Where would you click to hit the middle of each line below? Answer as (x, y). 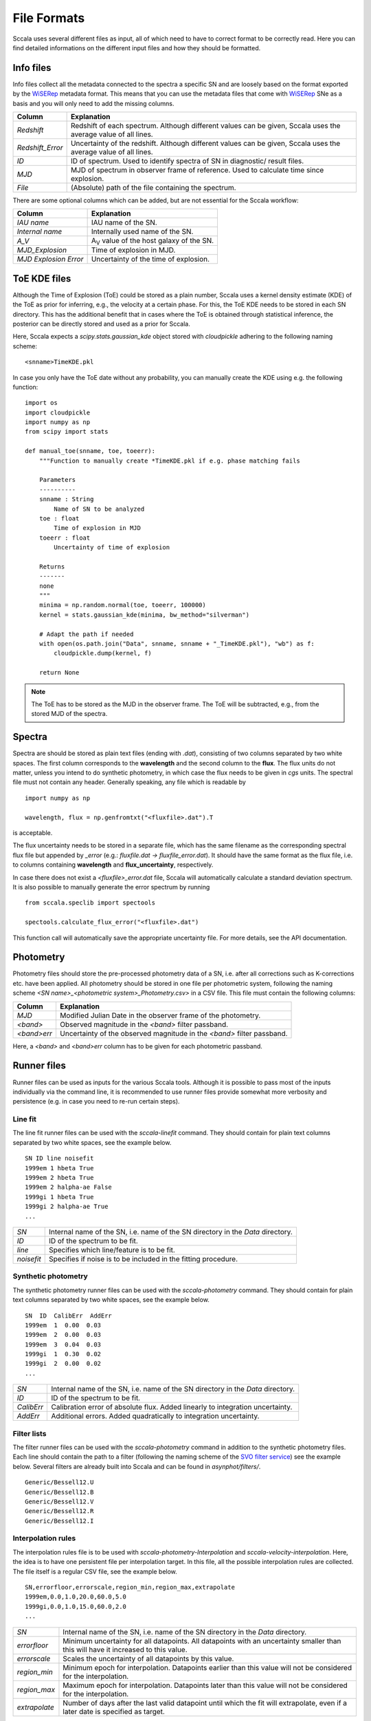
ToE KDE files (42, 278)
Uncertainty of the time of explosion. (150, 260)
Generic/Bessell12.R (59, 1511)
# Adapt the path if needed (86, 634)
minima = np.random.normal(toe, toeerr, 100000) (122, 605)
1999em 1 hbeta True (59, 1168)
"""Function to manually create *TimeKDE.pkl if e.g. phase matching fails (169, 461)
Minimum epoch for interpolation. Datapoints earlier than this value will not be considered (207, 1667)
